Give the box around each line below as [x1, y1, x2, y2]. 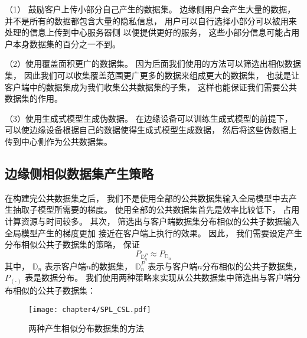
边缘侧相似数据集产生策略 [5, 164, 153, 182]
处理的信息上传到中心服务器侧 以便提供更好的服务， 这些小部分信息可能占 [5, 26, 292, 38]
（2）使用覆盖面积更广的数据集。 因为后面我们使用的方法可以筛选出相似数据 [5, 57, 301, 70]
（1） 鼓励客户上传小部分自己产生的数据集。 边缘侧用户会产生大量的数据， [5, 3, 296, 15]
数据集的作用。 [5, 92, 63, 105]
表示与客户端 [148, 259, 198, 272]
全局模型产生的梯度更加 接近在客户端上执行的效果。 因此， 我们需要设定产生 [5, 226, 302, 239]
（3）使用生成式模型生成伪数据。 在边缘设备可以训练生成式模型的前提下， [5, 112, 293, 124]
